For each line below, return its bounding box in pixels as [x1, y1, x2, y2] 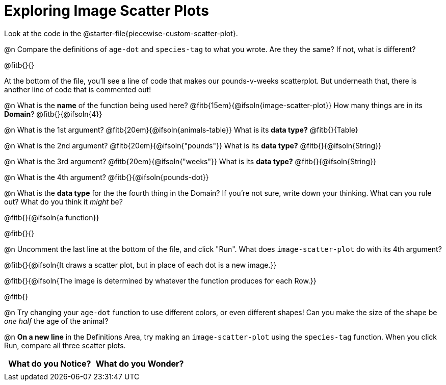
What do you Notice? [8, 358, 91, 369]
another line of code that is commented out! [4, 85, 151, 94]
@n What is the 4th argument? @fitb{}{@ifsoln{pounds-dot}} [4, 172, 209, 182]
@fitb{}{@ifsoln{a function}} [4, 213, 99, 222]
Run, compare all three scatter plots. [4, 341, 126, 350]
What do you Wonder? [95, 358, 184, 369]
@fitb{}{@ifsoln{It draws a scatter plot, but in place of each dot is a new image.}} [4, 260, 277, 269]
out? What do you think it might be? [4, 197, 123, 206]
